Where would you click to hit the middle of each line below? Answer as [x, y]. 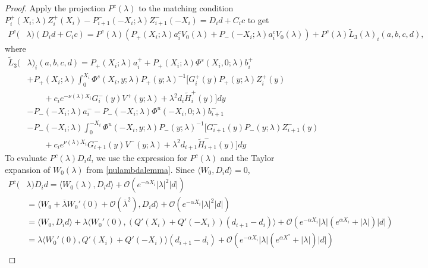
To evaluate [26, 158]
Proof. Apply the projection [55, 8]
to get [258, 19]
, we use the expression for [139, 158]
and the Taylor [247, 158]
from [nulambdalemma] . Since [141, 169]
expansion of [28, 169]
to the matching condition [186, 8]
